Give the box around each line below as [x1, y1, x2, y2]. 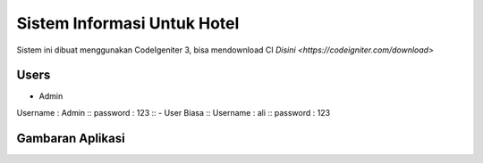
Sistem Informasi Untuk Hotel [16, 13, 240, 33]
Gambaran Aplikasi [16, 130, 125, 146]
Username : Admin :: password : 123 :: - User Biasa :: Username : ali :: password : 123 [16, 107, 331, 118]
